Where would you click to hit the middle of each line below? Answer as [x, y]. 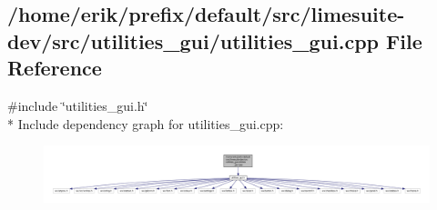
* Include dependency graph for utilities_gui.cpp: [146, 123]
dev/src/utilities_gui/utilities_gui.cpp [193, 40]
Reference [55, 68]
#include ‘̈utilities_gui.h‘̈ [78, 105]
